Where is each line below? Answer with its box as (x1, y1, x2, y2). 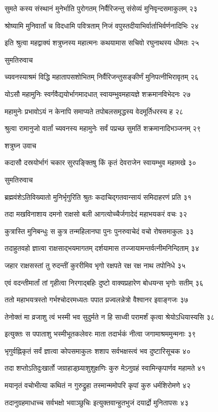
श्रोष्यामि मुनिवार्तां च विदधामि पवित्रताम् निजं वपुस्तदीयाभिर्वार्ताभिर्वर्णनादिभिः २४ (5, 20, 199, 31)
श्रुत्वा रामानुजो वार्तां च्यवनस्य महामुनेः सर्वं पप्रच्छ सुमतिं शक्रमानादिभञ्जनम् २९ (5, 123, 201, 134)
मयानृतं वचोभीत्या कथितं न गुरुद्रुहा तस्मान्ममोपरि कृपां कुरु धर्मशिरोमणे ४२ (5, 380, 191, 391)
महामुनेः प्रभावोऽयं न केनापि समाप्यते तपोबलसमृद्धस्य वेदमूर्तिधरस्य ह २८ (5, 106, 184, 116)
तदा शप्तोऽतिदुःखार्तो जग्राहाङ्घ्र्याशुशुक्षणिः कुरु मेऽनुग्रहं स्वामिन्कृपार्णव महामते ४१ (5, 363, 206, 373)
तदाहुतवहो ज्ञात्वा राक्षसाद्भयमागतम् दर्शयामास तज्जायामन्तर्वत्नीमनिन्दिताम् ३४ (5, 243, 199, 253)
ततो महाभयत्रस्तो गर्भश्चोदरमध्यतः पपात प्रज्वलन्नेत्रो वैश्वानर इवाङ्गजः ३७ (5, 294, 188, 305)
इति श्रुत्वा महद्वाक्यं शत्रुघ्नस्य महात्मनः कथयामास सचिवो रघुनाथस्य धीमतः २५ (5, 37, 199, 48)
